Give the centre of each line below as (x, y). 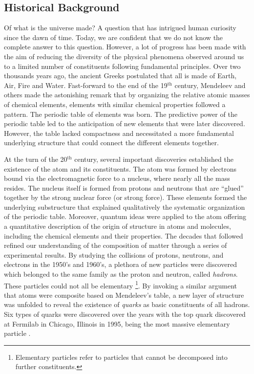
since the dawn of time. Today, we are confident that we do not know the (114, 37)
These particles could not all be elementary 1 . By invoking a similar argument (120, 285)
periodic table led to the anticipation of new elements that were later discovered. (125, 123)
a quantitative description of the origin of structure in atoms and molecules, (117, 226)
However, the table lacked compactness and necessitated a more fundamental (119, 133)
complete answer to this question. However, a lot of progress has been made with (125, 47)
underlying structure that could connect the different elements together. (111, 143)
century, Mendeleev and (210, 85)
